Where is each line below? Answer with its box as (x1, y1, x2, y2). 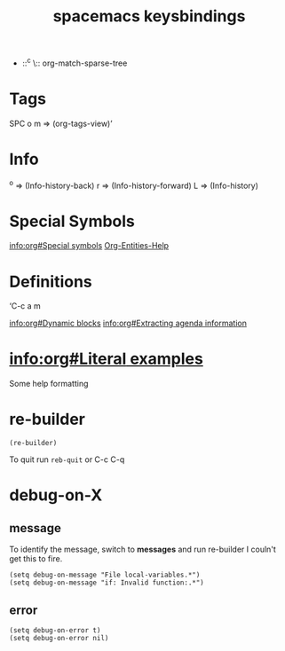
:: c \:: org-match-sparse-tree (21, 56, 128, 68)
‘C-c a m (9, 301, 42, 311)
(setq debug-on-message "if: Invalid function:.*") (9, 578, 204, 587)
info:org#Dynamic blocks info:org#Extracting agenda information (9, 318, 247, 329)
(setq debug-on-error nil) (9, 633, 109, 642)
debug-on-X (9, 485, 103, 506)
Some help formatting (9, 379, 89, 389)
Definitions (9, 271, 93, 292)
